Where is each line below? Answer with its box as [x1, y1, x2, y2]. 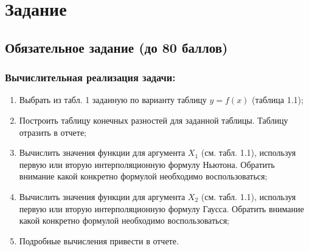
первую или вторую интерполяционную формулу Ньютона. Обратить [19, 158, 275, 170]
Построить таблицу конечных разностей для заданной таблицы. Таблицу [19, 113, 288, 126]
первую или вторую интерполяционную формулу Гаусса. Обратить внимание [19, 202, 304, 215]
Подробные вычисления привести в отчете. [19, 234, 179, 247]
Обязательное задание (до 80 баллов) [5, 38, 228, 56]
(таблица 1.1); [252, 93, 304, 106]
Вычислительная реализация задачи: [5, 70, 176, 85]
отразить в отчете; [19, 125, 86, 138]
